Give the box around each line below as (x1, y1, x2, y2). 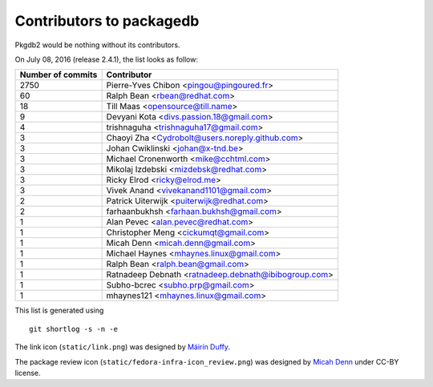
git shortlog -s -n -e (29, 325, 119, 333)
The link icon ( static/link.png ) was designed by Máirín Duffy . (14, 342, 230, 352)
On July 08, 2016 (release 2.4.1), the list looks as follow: (14, 54, 198, 64)
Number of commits (19, 69, 98, 80)
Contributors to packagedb (14, 12, 200, 30)
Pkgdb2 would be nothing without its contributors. (14, 40, 180, 50)
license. (14, 368, 41, 377)
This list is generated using (14, 305, 104, 316)
